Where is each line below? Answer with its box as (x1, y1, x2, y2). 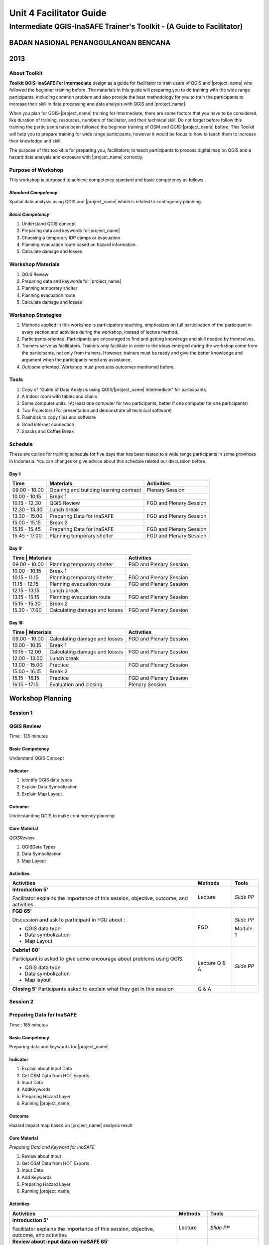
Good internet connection (21, 421, 75, 427)
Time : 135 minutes (9, 733, 48, 739)
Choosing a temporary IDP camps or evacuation (21, 235, 121, 241)
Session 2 (9, 998, 34, 1005)
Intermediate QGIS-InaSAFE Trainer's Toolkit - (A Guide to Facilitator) (9, 22, 243, 31)
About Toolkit (9, 70, 43, 77)
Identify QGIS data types (21, 777, 72, 783)
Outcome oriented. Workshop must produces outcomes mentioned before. (21, 364, 175, 370)
